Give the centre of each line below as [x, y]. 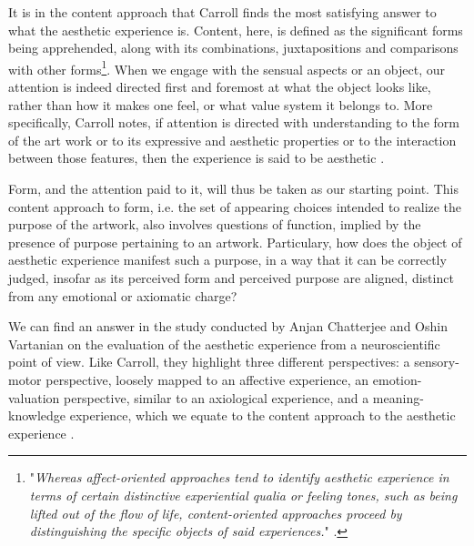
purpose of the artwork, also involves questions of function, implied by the [215, 224]
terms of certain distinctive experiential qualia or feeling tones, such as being [243, 495]
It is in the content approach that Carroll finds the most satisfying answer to [222, 12]
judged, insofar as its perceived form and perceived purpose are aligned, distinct [231, 277]
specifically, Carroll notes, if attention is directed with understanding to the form [234, 122]
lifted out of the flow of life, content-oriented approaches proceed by [216, 513]
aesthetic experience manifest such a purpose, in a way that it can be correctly [227, 260]
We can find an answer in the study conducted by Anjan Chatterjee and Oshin [228, 326]
